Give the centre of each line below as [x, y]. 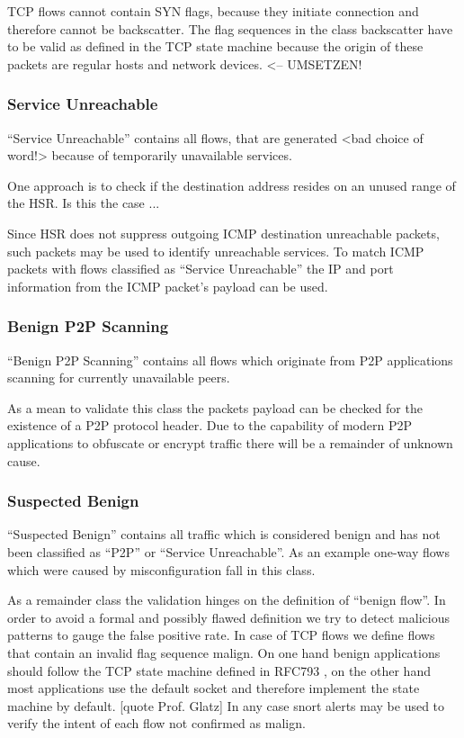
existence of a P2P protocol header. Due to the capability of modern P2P [210, 425]
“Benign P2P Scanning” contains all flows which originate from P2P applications [230, 360]
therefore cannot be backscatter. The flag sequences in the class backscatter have [230, 28]
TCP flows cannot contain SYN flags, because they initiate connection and [213, 11]
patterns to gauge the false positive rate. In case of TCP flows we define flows [221, 635]
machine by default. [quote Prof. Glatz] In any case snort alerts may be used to [226, 705]
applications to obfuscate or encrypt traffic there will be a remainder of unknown [230, 442]
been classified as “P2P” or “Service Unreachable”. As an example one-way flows [228, 551]
